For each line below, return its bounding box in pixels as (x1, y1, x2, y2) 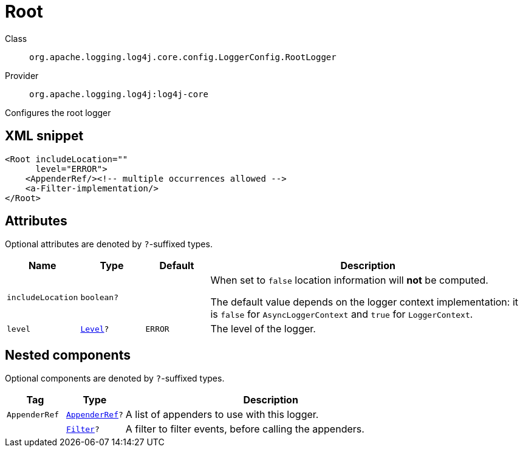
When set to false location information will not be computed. (210, 274, 488, 287)
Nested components (5, 347, 131, 363)
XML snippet (5, 128, 84, 144)
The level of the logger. (210, 323, 316, 335)
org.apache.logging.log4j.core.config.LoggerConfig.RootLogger (29, 52, 337, 62)
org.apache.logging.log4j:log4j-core (29, 89, 209, 99)
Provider (5, 70, 39, 81)
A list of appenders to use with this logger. (125, 408, 319, 421)
